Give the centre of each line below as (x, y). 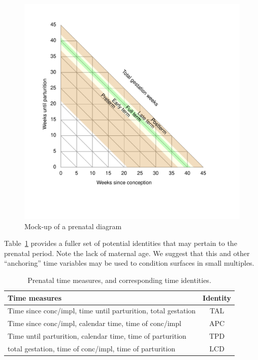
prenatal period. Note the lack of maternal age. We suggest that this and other (127, 253)
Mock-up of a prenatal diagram (73, 226)
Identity (217, 297)
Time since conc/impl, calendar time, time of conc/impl (94, 323)
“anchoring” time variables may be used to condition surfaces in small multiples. (129, 263)
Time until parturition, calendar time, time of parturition (97, 336)
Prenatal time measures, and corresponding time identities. (119, 280)
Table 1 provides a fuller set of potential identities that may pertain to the (121, 243)
